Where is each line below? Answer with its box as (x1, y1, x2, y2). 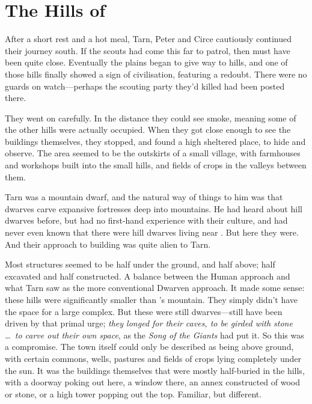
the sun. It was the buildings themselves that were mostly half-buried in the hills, (5, 364, 305, 376)
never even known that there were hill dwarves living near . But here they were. (5, 226, 299, 239)
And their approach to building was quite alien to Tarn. (5, 237, 211, 250)
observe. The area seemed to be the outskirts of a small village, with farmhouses (5, 147, 301, 159)
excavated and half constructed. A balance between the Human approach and (5, 269, 290, 282)
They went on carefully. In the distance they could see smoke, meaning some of (5, 111, 296, 124)
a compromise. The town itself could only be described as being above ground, (5, 340, 294, 353)
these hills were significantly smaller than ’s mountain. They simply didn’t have (5, 293, 298, 305)
